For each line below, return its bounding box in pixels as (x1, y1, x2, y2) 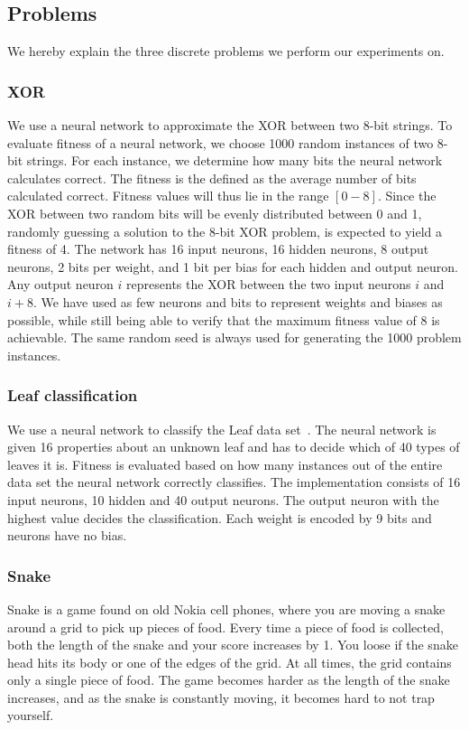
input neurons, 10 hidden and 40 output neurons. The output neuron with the (7, 490, 439, 509)
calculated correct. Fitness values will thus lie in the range (7, 186, 329, 205)
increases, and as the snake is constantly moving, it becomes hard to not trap (7, 688, 435, 707)
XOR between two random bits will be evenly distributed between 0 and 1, (7, 203, 422, 222)
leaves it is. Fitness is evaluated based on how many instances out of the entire (7, 454, 443, 473)
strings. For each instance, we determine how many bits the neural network (26, 151, 443, 170)
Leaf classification (7, 384, 138, 407)
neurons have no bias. (7, 526, 127, 545)
